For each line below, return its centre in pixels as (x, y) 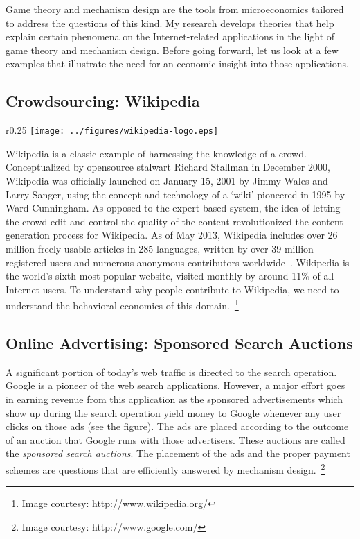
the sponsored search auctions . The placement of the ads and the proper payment (178, 453)
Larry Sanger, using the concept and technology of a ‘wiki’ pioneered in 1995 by (175, 194)
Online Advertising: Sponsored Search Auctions (179, 343)
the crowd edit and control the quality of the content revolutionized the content (174, 221)
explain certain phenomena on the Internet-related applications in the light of (170, 36)
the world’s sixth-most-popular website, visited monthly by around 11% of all (170, 276)
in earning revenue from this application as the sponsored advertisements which (174, 399)
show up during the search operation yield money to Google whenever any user (173, 412)
